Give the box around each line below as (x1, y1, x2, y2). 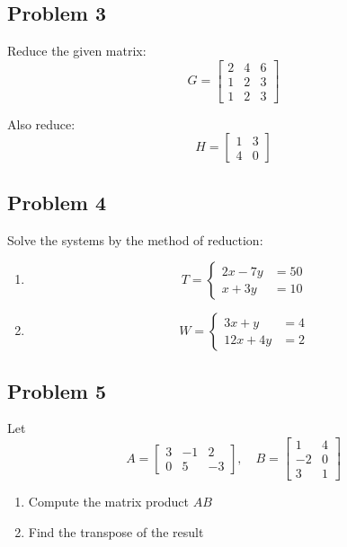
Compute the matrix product (28, 492, 190, 511)
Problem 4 (7, 188, 106, 216)
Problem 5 (7, 376, 106, 404)
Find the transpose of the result (28, 522, 204, 541)
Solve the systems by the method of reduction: (7, 230, 263, 249)
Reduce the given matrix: (7, 41, 147, 60)
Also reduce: (7, 114, 76, 133)
